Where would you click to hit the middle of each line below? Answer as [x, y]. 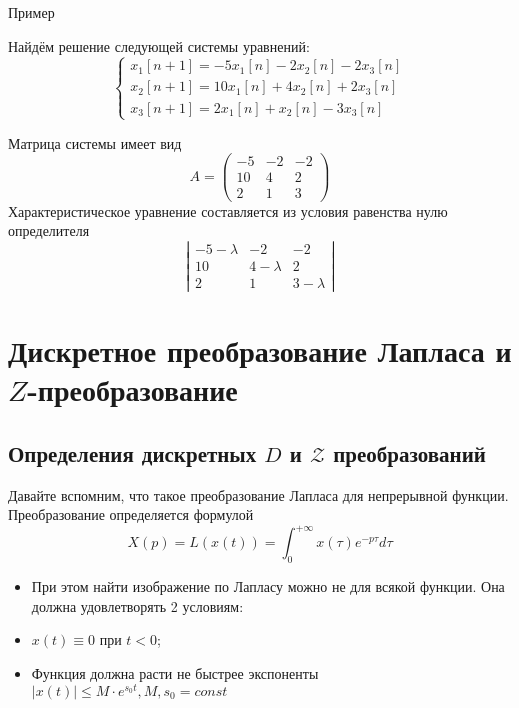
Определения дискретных [132, 452]
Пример [31, 12]
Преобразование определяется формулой [131, 514]
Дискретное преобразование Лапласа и [260, 350]
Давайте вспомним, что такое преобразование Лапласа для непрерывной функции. [258, 494]
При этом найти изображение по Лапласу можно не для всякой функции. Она [268, 586]
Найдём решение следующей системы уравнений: [159, 45]
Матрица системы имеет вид [95, 142]
